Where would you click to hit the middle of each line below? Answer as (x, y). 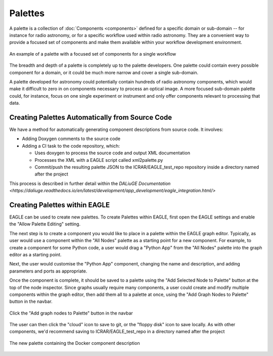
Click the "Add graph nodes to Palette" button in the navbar (71, 313)
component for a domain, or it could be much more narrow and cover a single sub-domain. (104, 72)
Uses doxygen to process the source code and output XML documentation (112, 153)
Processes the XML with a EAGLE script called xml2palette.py (99, 160)
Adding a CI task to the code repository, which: (71, 146)
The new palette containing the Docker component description (75, 343)
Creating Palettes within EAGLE (60, 205)
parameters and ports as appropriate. (48, 271)
